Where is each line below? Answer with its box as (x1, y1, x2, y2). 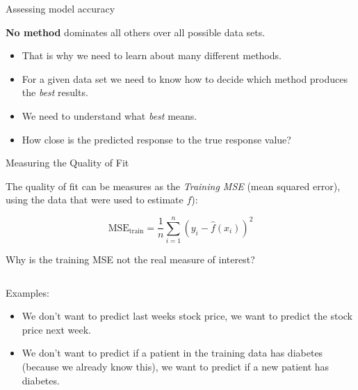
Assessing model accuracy (6, 1, 115, 15)
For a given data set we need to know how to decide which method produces (22, 71, 348, 86)
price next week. (22, 322, 91, 336)
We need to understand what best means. (22, 108, 197, 123)
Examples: (6, 285, 49, 299)
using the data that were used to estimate (6, 192, 184, 207)
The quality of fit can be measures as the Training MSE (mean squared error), (6, 178, 341, 193)
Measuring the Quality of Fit (6, 155, 129, 170)
